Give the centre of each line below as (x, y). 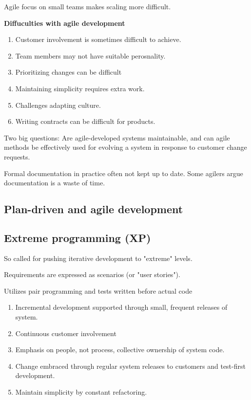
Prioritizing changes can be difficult (68, 72)
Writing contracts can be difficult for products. (85, 121)
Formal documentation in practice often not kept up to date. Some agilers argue (124, 173)
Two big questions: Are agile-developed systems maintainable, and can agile (117, 137)
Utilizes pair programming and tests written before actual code (98, 290)
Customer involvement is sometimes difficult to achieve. (98, 39)
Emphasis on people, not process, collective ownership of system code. (120, 350)
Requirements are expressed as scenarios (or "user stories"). (92, 274)
